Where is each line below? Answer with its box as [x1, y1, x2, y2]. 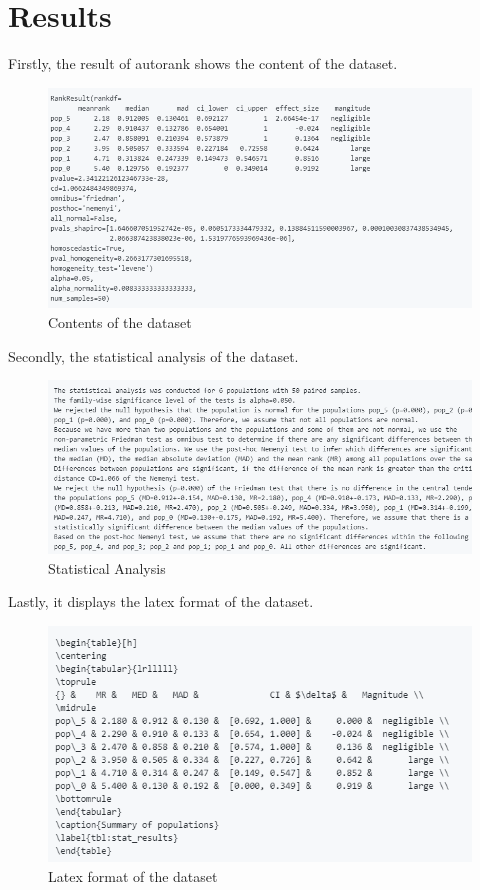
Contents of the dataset [48, 312, 192, 333]
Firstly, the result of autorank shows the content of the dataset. [8, 53, 398, 74]
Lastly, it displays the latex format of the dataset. [8, 591, 314, 612]
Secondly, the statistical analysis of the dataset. [8, 345, 299, 366]
